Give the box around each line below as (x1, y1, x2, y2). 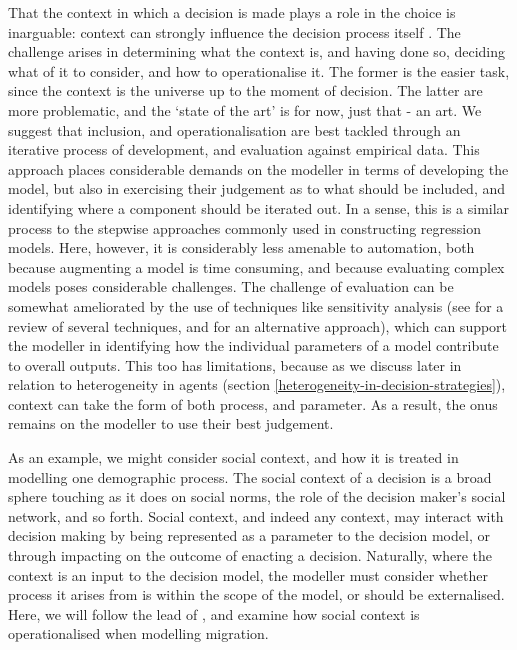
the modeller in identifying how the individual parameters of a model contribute (8, 335, 499, 356)
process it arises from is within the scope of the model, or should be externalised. (8, 584, 505, 605)
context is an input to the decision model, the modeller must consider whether (8, 564, 488, 585)
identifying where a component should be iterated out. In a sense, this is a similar (8, 197, 510, 218)
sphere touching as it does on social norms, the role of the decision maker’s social (8, 486, 506, 507)
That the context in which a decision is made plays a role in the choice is (8, 2, 456, 22)
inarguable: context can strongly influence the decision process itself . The (8, 21, 461, 42)
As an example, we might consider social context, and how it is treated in (8, 447, 459, 468)
